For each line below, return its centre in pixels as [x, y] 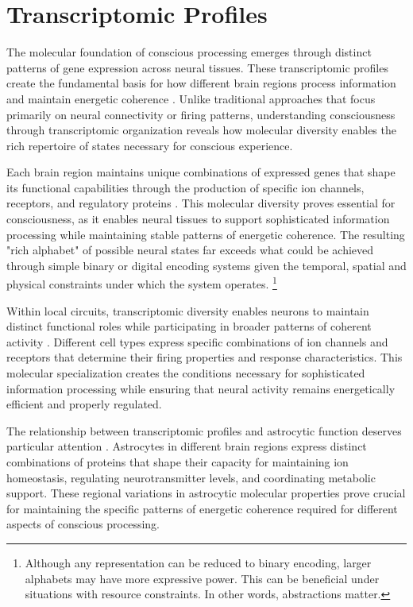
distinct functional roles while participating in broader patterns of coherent [189, 326]
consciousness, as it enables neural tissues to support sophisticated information [198, 219]
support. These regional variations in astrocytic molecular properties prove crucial [206, 493]
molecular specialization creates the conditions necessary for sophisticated [186, 373]
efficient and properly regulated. [84, 404]
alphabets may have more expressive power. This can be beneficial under [202, 578]
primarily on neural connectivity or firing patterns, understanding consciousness [201, 114]
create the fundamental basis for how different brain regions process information [201, 83]
